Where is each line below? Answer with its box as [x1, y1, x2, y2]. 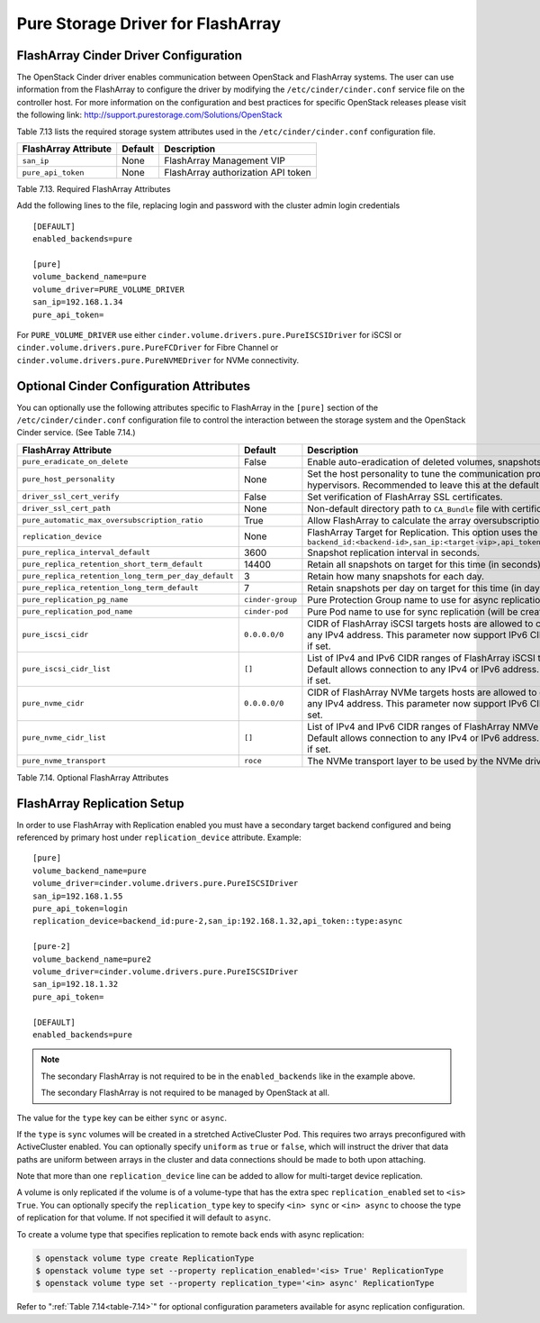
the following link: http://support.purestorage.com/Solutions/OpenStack [16, 109, 283, 121]
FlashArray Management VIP [164, 154, 285, 167]
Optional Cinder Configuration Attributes [16, 379, 251, 394]
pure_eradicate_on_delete [22, 457, 129, 467]
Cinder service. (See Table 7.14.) [16, 427, 136, 438]
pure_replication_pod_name [22, 607, 133, 616]
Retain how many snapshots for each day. [307, 570, 485, 582]
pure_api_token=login [32, 904, 128, 914]
